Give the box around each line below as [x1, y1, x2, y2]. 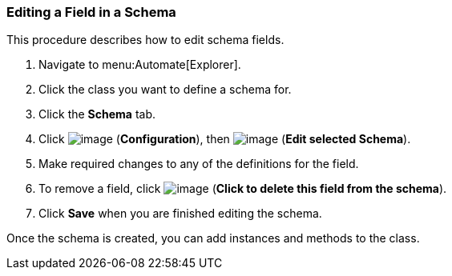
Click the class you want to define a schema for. [38, 82, 292, 97]
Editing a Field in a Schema [6, 4, 176, 20]
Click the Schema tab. [38, 107, 156, 122]
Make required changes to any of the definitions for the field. [38, 157, 359, 171]
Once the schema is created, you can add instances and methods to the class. [6, 231, 420, 246]
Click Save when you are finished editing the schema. [38, 206, 322, 221]
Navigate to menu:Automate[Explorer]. [38, 58, 241, 72]
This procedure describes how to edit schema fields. [6, 33, 285, 47]
